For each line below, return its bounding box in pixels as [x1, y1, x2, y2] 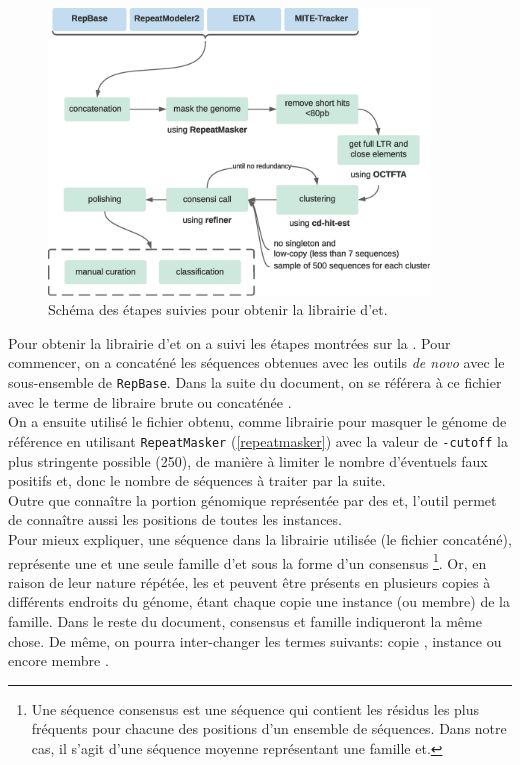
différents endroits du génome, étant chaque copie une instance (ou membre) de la [8, 591, 510, 612]
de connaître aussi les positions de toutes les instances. [8, 509, 342, 530]
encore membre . [8, 650, 109, 671]
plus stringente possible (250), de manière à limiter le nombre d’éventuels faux [8, 450, 488, 471]
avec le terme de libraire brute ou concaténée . [8, 391, 292, 412]
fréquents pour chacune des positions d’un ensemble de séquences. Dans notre [31, 718, 507, 739]
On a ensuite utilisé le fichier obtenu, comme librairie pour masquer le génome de [8, 411, 507, 432]
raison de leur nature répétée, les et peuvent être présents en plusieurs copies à [8, 571, 491, 592]
